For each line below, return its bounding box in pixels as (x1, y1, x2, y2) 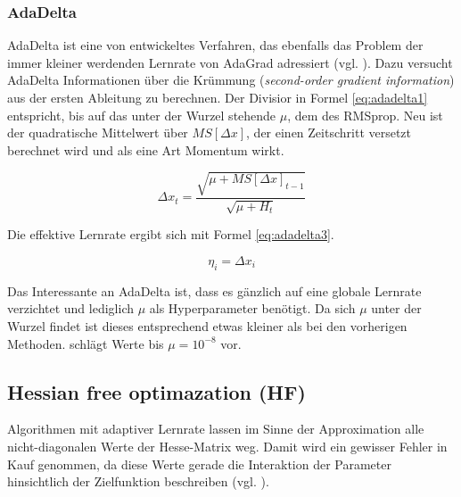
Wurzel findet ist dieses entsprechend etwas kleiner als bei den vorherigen (7, 316, 407, 335)
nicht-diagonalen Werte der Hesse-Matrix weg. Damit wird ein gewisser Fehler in (7, 436, 448, 455)
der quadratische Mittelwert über (7, 123, 188, 142)
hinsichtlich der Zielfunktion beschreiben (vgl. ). (7, 472, 269, 491)
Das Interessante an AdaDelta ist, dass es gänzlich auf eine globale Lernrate (7, 281, 422, 300)
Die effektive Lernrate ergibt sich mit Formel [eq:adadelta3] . (7, 225, 334, 244)
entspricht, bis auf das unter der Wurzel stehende (7, 105, 276, 124)
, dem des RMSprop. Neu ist (287, 105, 443, 124)
